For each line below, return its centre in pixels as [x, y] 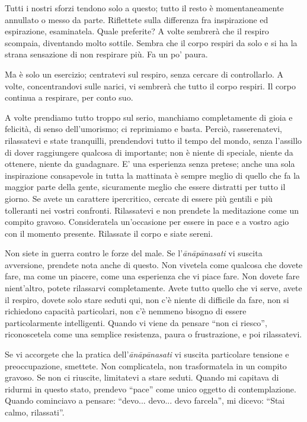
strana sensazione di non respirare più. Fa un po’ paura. [106, 54]
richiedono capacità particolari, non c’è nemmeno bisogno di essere [126, 311]
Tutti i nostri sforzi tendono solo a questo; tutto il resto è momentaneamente [144, 8]
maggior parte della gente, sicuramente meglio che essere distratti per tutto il [145, 187]
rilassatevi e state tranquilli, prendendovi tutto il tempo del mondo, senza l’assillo [153, 140]
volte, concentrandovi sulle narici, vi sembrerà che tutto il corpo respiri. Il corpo [150, 86]
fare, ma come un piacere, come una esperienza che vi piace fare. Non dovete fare [152, 276]
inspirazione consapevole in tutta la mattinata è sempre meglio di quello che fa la [153, 175]
